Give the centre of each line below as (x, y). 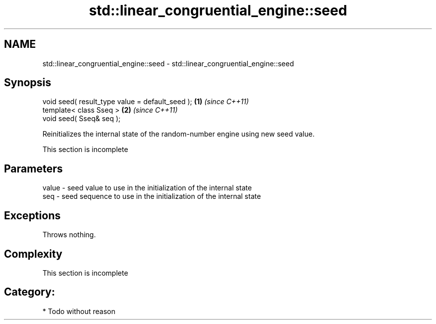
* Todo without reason (79, 311)
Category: (30, 292)
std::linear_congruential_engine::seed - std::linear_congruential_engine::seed (168, 63)
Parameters (33, 168)
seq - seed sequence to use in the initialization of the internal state (152, 196)
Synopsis (28, 83)
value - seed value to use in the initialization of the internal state (147, 188)
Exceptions (32, 215)
